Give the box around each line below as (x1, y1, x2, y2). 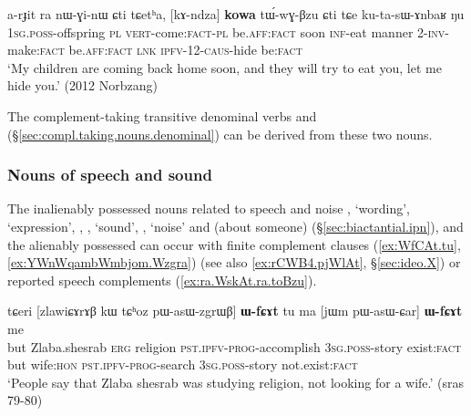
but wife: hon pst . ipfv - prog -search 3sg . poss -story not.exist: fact (7, 355, 358, 374)
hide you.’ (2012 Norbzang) (7, 76, 158, 95)
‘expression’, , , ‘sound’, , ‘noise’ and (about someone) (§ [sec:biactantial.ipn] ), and (7, 216, 464, 235)
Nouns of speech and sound (7, 163, 212, 186)
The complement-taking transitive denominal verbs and (7, 106, 317, 125)
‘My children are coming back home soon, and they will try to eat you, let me (7, 57, 442, 77)
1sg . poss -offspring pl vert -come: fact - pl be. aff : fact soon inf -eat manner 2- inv (7, 22, 445, 41)
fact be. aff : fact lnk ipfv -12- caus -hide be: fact (39, 40, 302, 59)
